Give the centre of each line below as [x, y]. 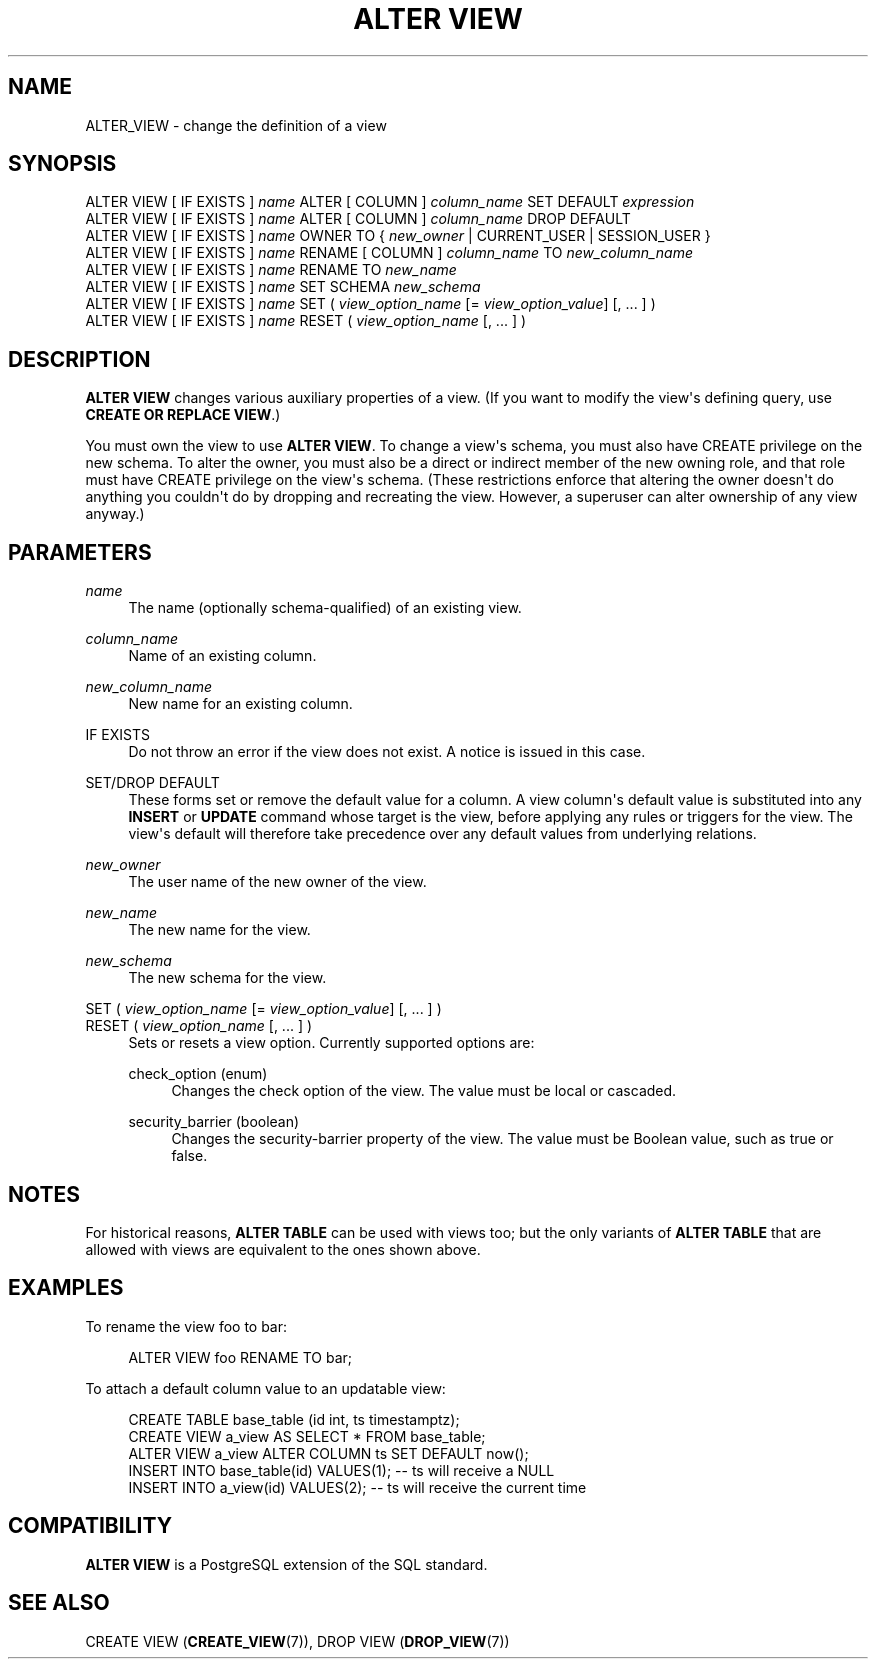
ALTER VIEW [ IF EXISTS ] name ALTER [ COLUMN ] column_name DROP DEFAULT [358, 219]
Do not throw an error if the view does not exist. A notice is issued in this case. [387, 752]
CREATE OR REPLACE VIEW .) [183, 415]
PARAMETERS [80, 552]
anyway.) [115, 514]
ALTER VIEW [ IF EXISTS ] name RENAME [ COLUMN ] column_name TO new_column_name [389, 253]
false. [189, 1156]
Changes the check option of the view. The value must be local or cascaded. [424, 1091]
